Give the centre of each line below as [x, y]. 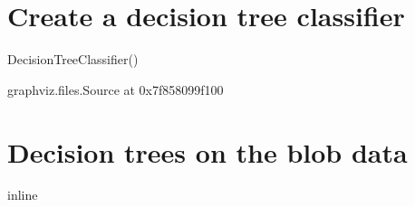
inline [23, 195]
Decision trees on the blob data [207, 151]
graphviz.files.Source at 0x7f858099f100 [116, 89]
